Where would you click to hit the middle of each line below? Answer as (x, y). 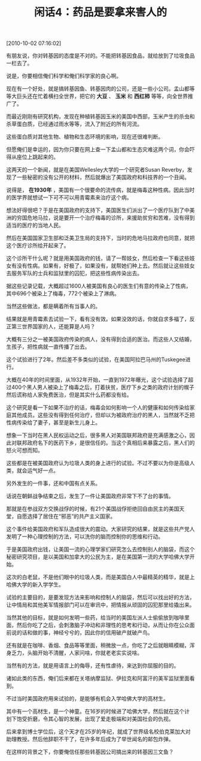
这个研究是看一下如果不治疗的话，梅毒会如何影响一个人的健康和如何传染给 (98, 408)
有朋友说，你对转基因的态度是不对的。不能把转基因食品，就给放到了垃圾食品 (100, 56)
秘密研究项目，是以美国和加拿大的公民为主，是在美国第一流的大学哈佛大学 (98, 557)
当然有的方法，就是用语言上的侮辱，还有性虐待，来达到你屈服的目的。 (93, 666)
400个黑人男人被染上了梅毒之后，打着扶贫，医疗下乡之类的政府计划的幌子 (103, 387)
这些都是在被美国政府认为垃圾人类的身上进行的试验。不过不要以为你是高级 (98, 463)
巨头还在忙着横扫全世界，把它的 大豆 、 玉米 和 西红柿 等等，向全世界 (102, 96)
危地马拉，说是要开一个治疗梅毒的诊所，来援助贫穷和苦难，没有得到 (111, 218)
